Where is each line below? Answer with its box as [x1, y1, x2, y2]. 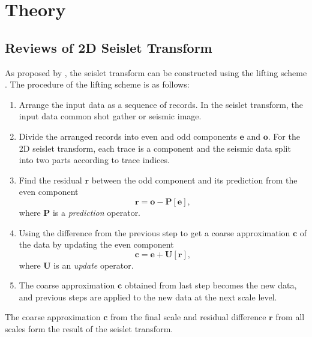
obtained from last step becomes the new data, [124, 279, 297, 291]
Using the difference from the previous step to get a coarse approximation [19, 226, 290, 239]
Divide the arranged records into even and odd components [19, 130, 237, 142]
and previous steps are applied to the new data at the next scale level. [19, 290, 277, 303]
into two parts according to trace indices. [19, 154, 170, 166]
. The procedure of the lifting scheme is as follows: [5, 78, 190, 91]
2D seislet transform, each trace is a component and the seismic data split [19, 142, 291, 154]
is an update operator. [53, 258, 134, 271]
